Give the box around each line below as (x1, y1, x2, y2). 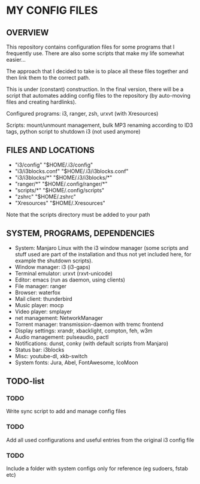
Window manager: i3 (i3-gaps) (14, 263, 91, 270)
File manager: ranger (14, 282, 67, 289)
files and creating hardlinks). (6, 98, 77, 105)
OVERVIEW (6, 28, 49, 38)
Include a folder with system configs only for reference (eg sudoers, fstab (6, 465, 189, 472)
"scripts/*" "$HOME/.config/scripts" (14, 186, 105, 193)
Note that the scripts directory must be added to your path (6, 211, 150, 218)
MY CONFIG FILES (6, 4, 98, 17)
